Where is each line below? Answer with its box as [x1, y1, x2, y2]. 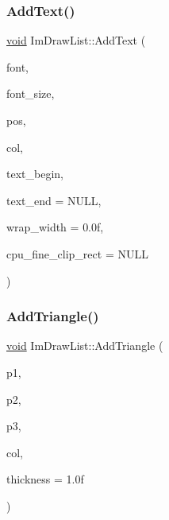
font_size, [6, 85, 55, 102]
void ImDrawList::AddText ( [6, 32, 146, 49]
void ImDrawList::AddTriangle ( [6, 337, 163, 354]
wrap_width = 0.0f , [6, 219, 104, 235]
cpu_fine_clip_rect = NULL [6, 245, 148, 262]
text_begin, [6, 165, 63, 182]
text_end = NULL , [6, 192, 102, 208]
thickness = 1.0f [6, 471, 84, 487]
